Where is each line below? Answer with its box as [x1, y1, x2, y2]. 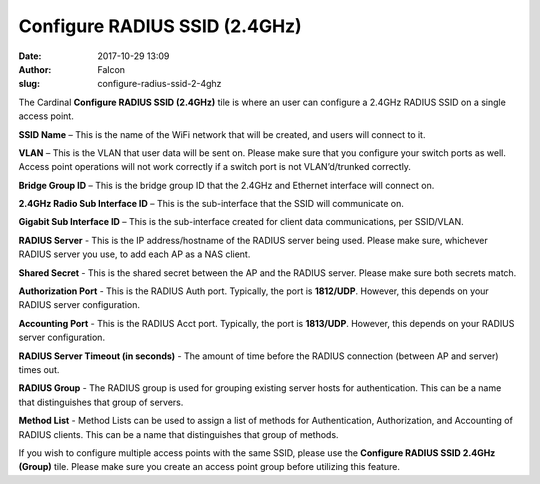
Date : [18, 50, 42, 62]
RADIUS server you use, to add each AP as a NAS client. [18, 248, 251, 260]
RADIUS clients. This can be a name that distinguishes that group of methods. [18, 428, 339, 440]
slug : [18, 78, 40, 90]
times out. [18, 363, 60, 375]
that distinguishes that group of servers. [18, 396, 184, 408]
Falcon [97, 63, 125, 75]
